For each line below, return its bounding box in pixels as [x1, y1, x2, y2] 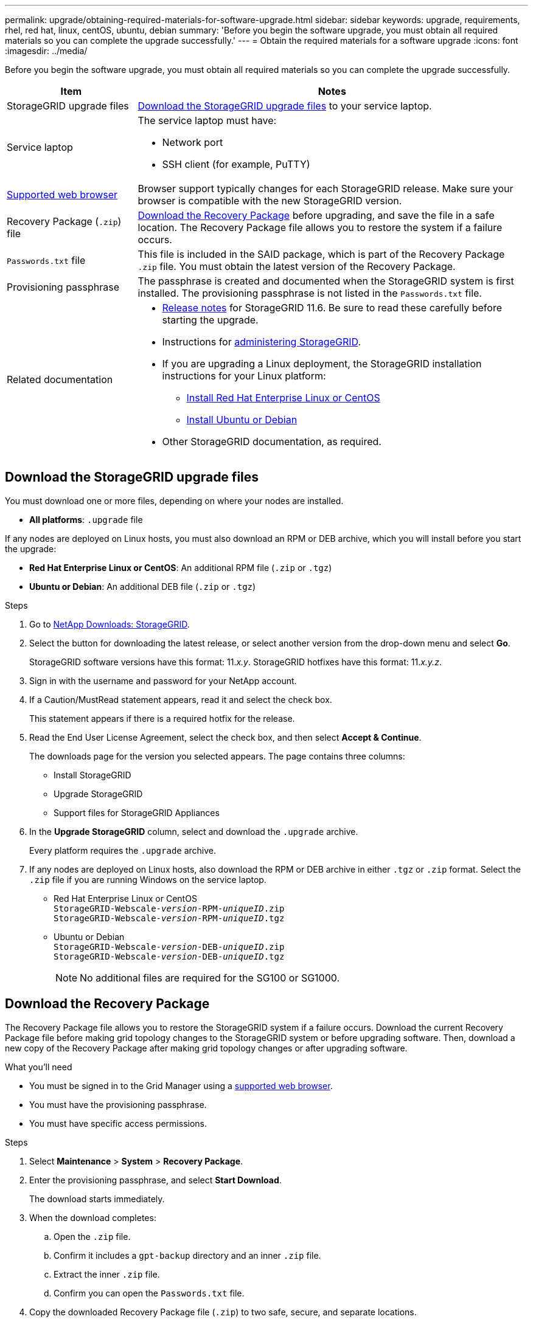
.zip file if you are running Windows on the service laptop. [29, 874, 266, 885]
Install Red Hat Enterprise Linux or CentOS [186, 392, 380, 404]
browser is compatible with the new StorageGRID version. [138, 195, 402, 207]
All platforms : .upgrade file [29, 514, 143, 525]
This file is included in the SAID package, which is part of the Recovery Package [138, 248, 505, 260]
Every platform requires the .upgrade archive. [29, 845, 217, 856]
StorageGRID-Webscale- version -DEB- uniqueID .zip [54, 941, 285, 952]
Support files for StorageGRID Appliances [54, 807, 220, 818]
